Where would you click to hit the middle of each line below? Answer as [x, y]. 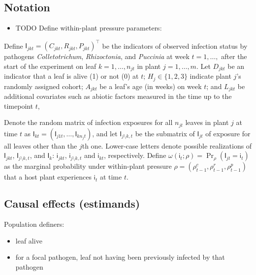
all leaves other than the [41, 145]
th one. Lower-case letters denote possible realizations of [167, 145]
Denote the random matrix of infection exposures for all [88, 122]
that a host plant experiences [48, 177]
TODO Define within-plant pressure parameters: [89, 28]
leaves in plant [207, 122]
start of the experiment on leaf [50, 66]
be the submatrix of [165, 133]
